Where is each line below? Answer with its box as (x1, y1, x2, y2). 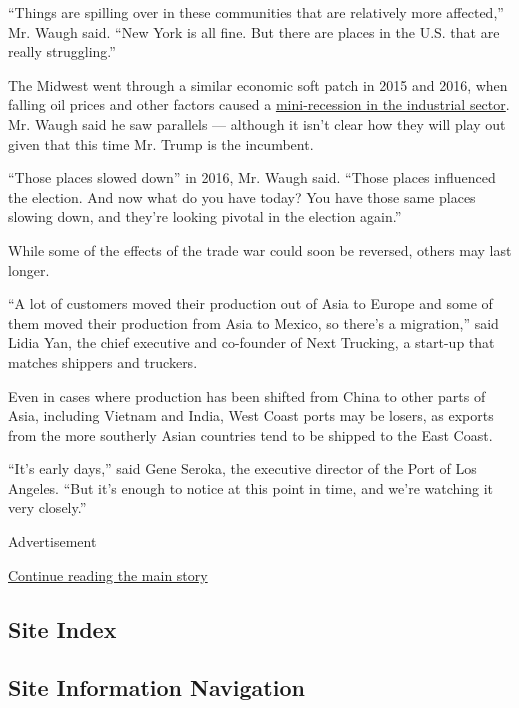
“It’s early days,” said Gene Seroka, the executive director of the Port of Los (8, 458, 477, 479)
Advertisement (8, 531, 97, 552)
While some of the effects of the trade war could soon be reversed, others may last (8, 239, 512, 260)
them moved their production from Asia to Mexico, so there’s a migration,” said (8, 312, 499, 333)
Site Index (8, 613, 117, 644)
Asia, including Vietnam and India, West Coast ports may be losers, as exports (8, 405, 494, 426)
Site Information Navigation (8, 672, 305, 703)
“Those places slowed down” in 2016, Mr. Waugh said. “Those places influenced (8, 167, 496, 188)
